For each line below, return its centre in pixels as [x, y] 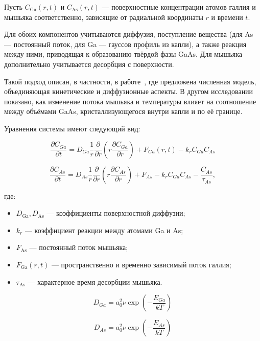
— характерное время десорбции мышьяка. [95, 281]
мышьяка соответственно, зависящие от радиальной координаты [104, 17]
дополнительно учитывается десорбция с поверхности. [89, 64]
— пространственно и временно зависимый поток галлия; [141, 264]
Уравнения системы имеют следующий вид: [72, 128]
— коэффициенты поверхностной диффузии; [116, 213]
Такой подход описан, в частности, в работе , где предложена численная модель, [130, 81]
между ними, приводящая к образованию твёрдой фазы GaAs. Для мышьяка [123, 54]
